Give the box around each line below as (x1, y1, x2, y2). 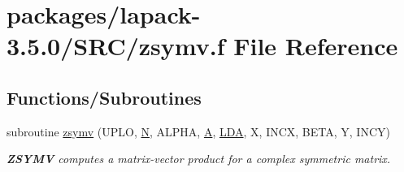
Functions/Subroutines (7, 84, 202, 110)
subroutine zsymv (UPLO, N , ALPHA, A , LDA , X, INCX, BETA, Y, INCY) (7, 123, 390, 140)
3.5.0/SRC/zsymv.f (7, 29, 225, 62)
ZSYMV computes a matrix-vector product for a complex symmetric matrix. (7, 150, 391, 167)
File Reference (233, 29, 398, 62)
